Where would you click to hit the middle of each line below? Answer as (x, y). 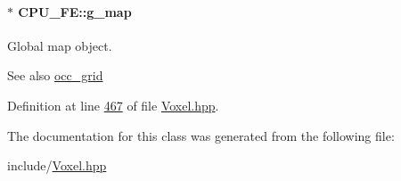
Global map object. (60, 45)
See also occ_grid (55, 75)
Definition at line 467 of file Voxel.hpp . (113, 105)
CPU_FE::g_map (75, 11)
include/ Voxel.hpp (57, 165)
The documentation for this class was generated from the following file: (201, 135)
